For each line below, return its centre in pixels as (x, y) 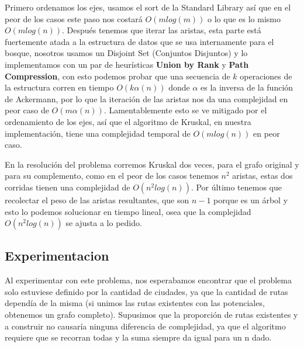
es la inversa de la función (247, 87)
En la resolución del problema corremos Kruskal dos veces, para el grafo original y (152, 164)
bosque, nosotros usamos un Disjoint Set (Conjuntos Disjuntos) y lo (126, 53)
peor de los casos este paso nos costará (74, 18)
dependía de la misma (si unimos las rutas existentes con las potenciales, (135, 303)
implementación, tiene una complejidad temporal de (98, 133)
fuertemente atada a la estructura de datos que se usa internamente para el (139, 41)
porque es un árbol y (251, 199)
